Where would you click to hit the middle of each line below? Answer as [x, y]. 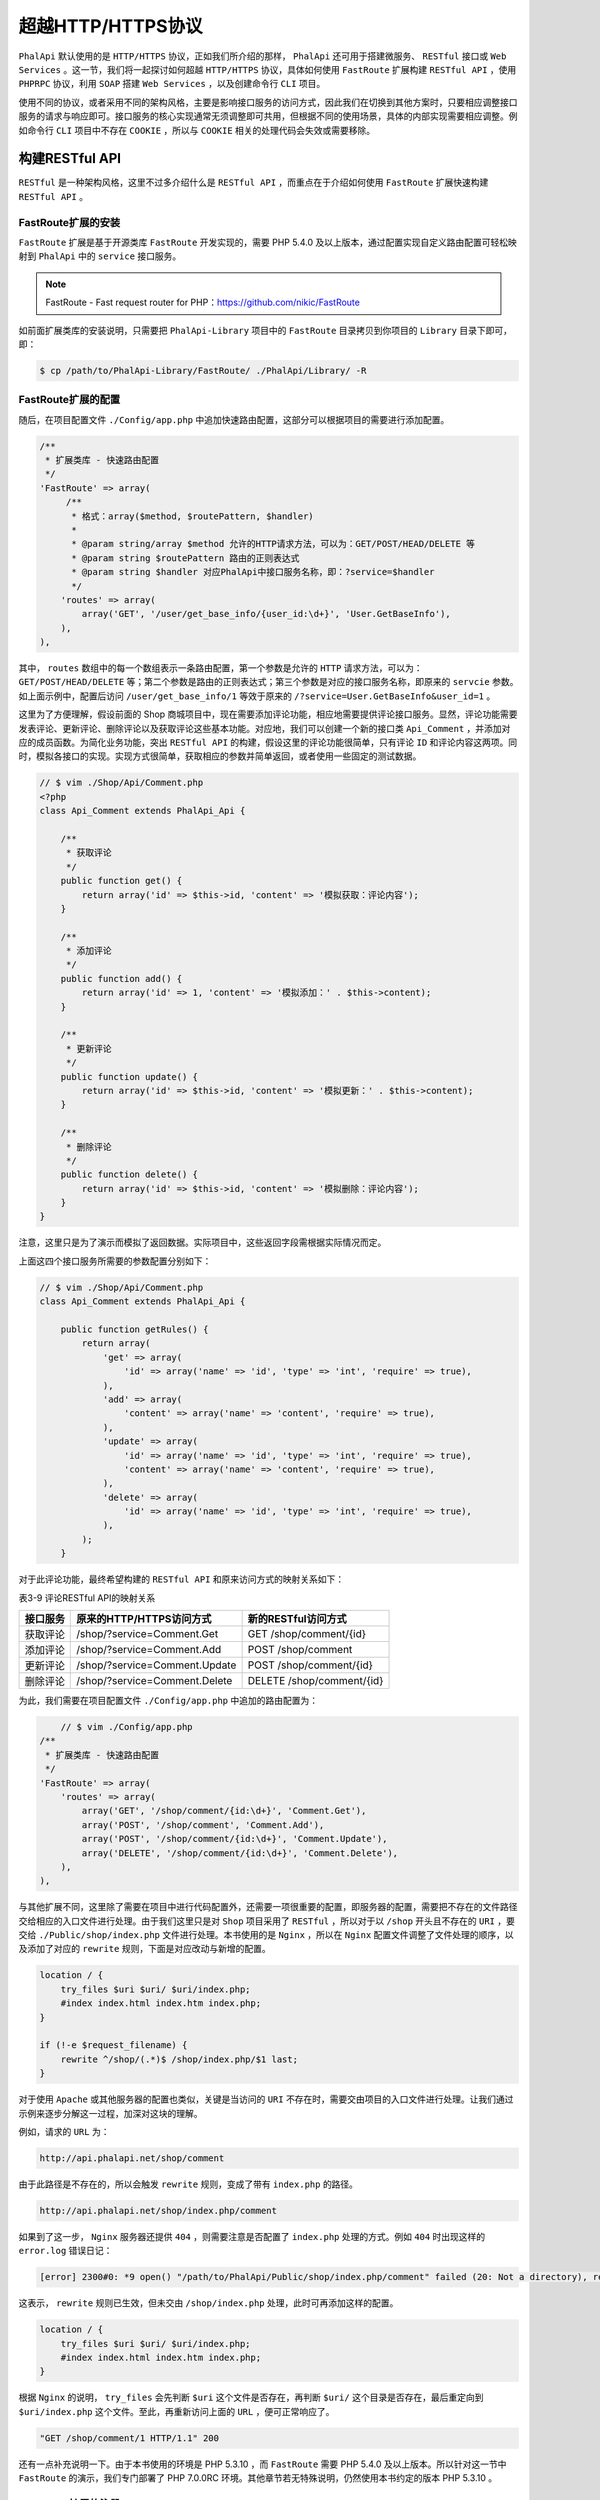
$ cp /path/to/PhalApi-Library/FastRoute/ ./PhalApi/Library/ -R [203, 370]
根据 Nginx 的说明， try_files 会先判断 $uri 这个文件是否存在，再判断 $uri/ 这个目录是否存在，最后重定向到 [251, 2397]
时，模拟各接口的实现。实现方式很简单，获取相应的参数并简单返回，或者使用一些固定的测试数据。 [220, 756]
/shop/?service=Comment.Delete [154, 1681]
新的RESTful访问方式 [297, 1619]
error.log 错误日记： [65, 2251]
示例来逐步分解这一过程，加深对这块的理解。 [110, 2113]
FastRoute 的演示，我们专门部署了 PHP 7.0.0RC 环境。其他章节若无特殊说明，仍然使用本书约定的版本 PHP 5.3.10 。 [258, 2478]
